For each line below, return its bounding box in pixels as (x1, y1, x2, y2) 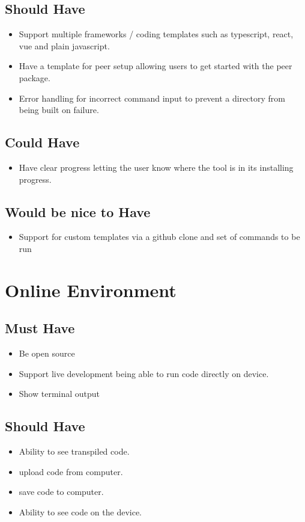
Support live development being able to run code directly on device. (19, 367, 269, 379)
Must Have (5, 319, 75, 337)
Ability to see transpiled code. (19, 445, 130, 458)
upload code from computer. (19, 465, 123, 477)
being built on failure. (19, 103, 99, 116)
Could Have (5, 133, 80, 152)
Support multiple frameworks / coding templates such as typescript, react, (19, 28, 294, 40)
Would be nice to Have (5, 202, 151, 221)
